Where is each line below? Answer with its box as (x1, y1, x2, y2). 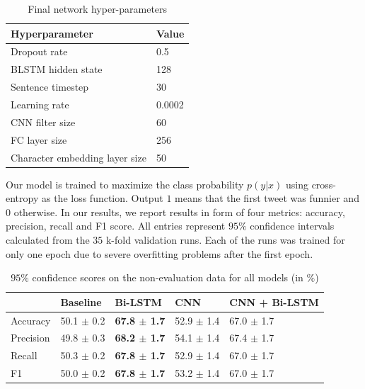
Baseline (60, 294, 102, 309)
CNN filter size (11, 114, 76, 129)
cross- (311, 176, 337, 191)
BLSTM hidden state (11, 62, 103, 77)
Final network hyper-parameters (28, 1, 168, 16)
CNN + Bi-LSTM (229, 294, 319, 309)
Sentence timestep (11, 79, 89, 94)
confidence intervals (250, 218, 335, 233)
